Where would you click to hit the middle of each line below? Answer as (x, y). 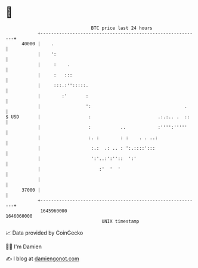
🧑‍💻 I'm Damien (24, 247)
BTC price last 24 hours (122, 28)
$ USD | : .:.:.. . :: (98, 117)
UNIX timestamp (120, 221)
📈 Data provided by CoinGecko (44, 233)
